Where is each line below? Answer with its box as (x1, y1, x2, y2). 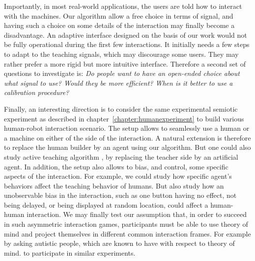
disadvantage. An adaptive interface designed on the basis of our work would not (4, 29, 247, 40)
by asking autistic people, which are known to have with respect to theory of (4, 238, 235, 248)
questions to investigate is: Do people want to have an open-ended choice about (4, 68, 240, 78)
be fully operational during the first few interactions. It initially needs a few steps (4, 39, 250, 49)
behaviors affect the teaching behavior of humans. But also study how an (4, 180, 224, 190)
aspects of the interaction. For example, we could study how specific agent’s (4, 171, 232, 181)
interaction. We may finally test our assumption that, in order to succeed (27, 209, 247, 219)
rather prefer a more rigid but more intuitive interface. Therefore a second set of (4, 58, 246, 69)
